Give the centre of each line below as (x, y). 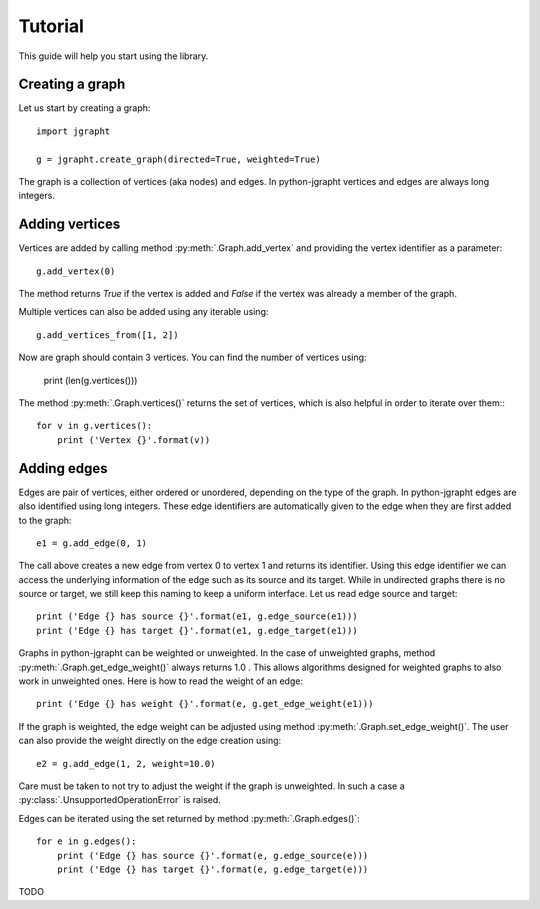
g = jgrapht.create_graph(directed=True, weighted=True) (179, 159)
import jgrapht (73, 131)
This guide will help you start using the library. (113, 56)
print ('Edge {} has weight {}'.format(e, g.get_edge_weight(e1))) (205, 704)
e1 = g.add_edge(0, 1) (92, 543)
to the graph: (45, 520)
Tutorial (51, 26)
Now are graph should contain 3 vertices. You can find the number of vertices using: (192, 357)
